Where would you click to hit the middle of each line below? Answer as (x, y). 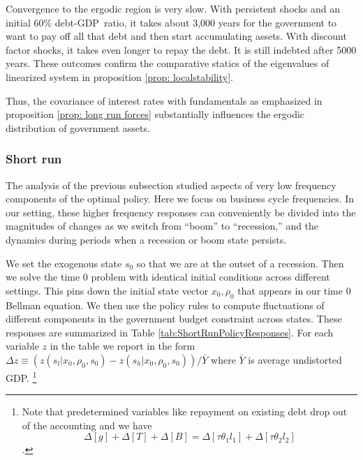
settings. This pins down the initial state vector (107, 290)
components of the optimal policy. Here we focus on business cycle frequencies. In (180, 199)
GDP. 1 (21, 376)
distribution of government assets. (78, 127)
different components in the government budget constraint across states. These (174, 319)
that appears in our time (290, 290)
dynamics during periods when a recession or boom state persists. (146, 239)
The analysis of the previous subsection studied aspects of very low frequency (171, 185)
